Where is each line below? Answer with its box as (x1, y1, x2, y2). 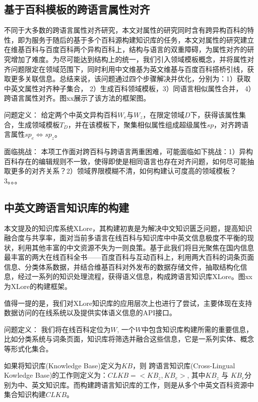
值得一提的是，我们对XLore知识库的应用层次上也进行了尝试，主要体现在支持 (4, 297, 252, 308)
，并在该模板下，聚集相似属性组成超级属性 (68, 119, 207, 129)
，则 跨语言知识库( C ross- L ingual (132, 360, 235, 370)
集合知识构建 (4, 389, 46, 400)
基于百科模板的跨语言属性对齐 (4, 1, 150, 17)
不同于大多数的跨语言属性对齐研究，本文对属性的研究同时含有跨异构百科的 (4, 25, 247, 35)
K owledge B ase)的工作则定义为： (4, 370, 108, 380)
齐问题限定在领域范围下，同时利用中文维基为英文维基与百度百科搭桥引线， (4, 63, 247, 74)
